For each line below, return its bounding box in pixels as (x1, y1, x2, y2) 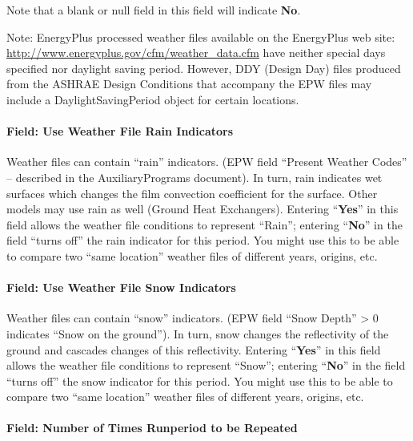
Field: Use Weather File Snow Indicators (6, 279, 236, 296)
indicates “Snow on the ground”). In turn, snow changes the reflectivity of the (6, 325, 389, 342)
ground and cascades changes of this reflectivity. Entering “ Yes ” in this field (6, 341, 381, 358)
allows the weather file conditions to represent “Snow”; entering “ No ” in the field (6, 357, 406, 374)
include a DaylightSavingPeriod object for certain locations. (6, 91, 299, 107)
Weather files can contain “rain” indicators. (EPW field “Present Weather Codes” (6, 153, 407, 170)
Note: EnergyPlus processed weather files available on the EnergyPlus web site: (6, 28, 395, 45)
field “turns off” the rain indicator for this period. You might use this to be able (6, 232, 399, 249)
